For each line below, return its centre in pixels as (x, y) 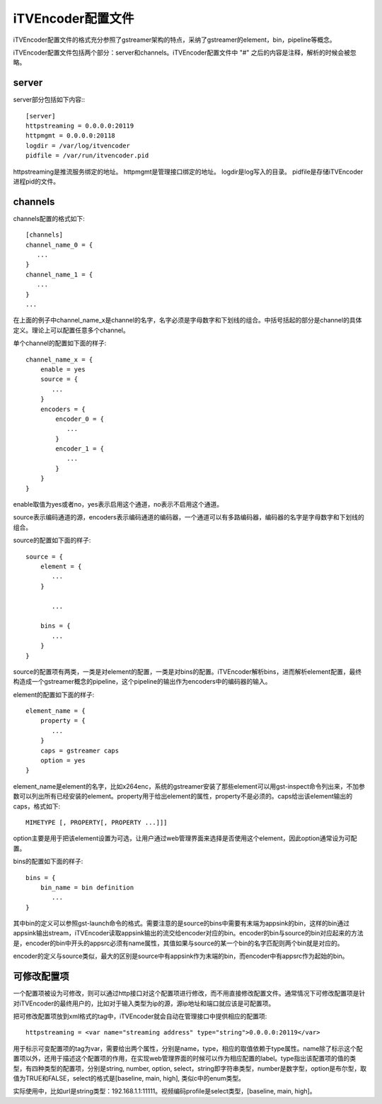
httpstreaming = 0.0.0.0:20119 (80, 126)
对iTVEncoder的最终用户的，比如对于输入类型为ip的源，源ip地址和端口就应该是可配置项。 (144, 1003)
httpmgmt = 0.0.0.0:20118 (71, 136)
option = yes (63, 761)
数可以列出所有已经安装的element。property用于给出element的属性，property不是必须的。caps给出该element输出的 (183, 796)
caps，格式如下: (36, 806)
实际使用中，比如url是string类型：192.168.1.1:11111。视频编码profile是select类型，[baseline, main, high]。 (164, 1091)
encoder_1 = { (80, 449)
